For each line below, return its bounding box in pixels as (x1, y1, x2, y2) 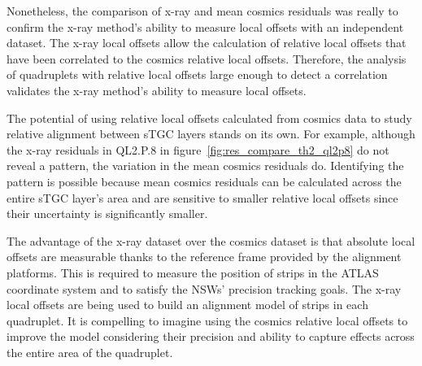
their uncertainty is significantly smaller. (7, 205, 208, 222)
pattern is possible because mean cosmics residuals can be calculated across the (7, 172, 402, 190)
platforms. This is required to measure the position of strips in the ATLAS (7, 264, 379, 281)
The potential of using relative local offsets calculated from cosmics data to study (7, 109, 412, 126)
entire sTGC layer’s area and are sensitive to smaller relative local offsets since (7, 189, 398, 206)
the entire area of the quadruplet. (7, 343, 173, 360)
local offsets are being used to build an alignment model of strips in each (7, 296, 368, 313)
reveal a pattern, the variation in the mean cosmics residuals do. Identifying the (7, 157, 404, 174)
